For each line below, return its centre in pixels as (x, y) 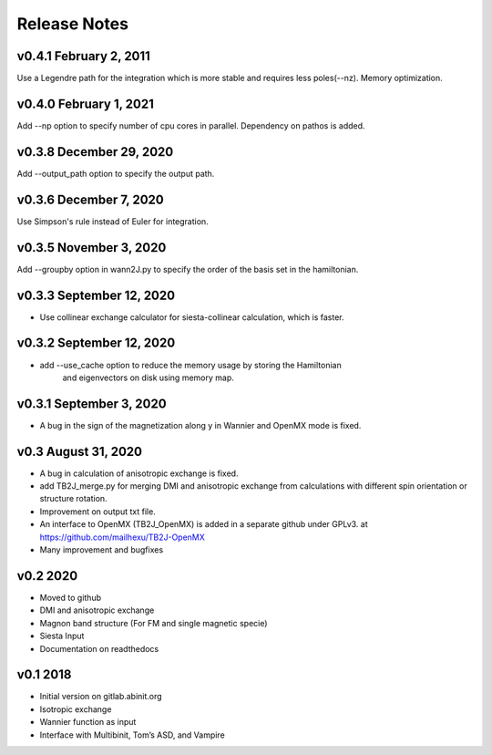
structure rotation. (74, 499)
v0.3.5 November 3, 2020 (92, 248)
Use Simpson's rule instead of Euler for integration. (113, 221)
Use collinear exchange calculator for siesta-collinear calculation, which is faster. (192, 317)
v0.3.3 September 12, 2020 (96, 295)
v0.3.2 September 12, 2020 (96, 343)
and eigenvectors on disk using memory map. (148, 377)
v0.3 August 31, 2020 (80, 451)
